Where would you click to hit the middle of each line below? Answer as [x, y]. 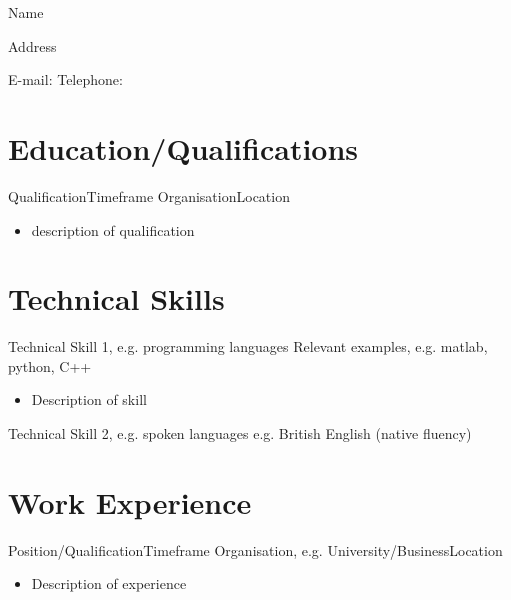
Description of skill [89, 399]
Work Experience [130, 501]
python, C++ [50, 365]
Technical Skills [116, 298]
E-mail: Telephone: [65, 79]
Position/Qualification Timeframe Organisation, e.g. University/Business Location [255, 549]
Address [32, 45]
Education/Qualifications [183, 147]
